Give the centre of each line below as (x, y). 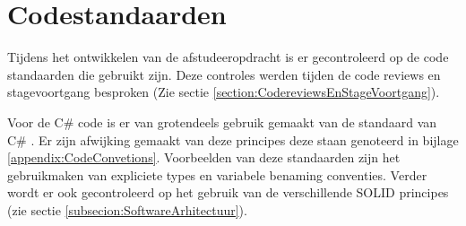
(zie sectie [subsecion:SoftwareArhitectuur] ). (127, 209)
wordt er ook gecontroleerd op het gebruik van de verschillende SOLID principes (228, 192)
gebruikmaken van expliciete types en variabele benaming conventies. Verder (217, 174)
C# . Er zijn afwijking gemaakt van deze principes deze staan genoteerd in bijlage (233, 139)
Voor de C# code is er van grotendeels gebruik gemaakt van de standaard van (222, 122)
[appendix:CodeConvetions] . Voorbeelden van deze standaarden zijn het (204, 157)
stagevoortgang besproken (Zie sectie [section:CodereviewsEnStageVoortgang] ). (224, 92)
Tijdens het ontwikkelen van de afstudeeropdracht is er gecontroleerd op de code (228, 57)
